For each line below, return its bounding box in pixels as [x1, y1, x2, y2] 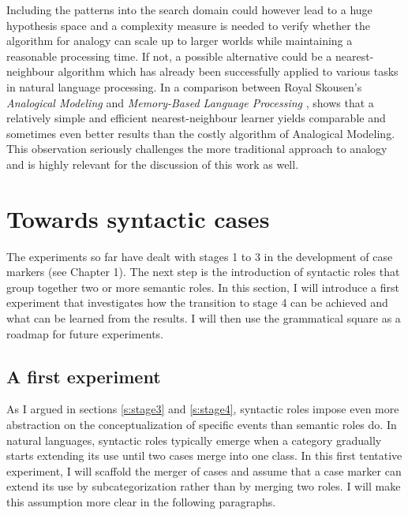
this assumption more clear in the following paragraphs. [6, 493, 276, 509]
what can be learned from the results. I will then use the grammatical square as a [6, 310, 401, 327]
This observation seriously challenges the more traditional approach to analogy [6, 140, 387, 157]
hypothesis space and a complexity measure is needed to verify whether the [6, 17, 370, 33]
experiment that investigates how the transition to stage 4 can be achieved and [6, 294, 388, 311]
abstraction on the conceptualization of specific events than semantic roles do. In [6, 416, 397, 433]
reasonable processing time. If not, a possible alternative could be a [6, 47, 332, 64]
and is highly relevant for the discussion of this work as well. [6, 155, 299, 172]
